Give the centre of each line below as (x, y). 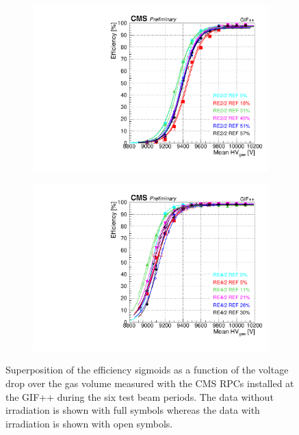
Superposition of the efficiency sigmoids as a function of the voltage (147, 370)
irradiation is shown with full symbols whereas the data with (133, 410)
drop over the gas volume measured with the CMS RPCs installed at (150, 383)
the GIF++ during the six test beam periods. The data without (140, 396)
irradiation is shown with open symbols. (89, 423)
